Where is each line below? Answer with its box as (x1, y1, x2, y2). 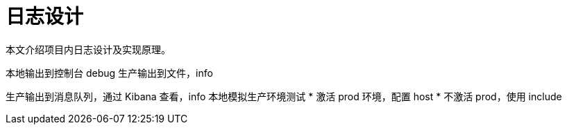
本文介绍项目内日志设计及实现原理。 (6, 43, 171, 55)
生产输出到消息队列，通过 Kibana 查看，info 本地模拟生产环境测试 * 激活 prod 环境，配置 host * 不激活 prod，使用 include (6, 90, 562, 102)
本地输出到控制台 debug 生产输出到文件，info (6, 66, 213, 79)
